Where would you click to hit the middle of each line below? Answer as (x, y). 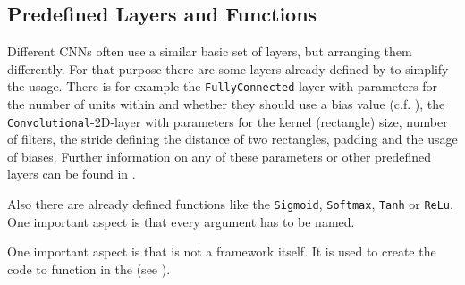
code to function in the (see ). (89, 268)
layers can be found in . (72, 174)
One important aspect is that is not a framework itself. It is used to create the (222, 251)
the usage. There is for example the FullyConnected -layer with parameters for (222, 86)
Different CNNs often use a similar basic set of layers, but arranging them (210, 51)
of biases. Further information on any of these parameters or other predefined (220, 156)
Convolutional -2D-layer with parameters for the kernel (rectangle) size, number (228, 121)
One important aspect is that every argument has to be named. (181, 221)
